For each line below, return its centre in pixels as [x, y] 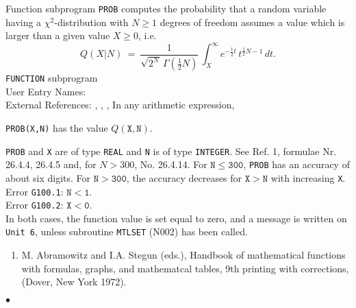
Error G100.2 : [35, 205]
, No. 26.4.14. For [171, 164]
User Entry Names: [46, 91]
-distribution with [91, 22]
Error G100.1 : [35, 191]
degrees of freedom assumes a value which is [252, 22]
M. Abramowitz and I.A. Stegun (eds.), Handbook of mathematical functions [183, 255]
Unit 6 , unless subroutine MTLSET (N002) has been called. [127, 232]
